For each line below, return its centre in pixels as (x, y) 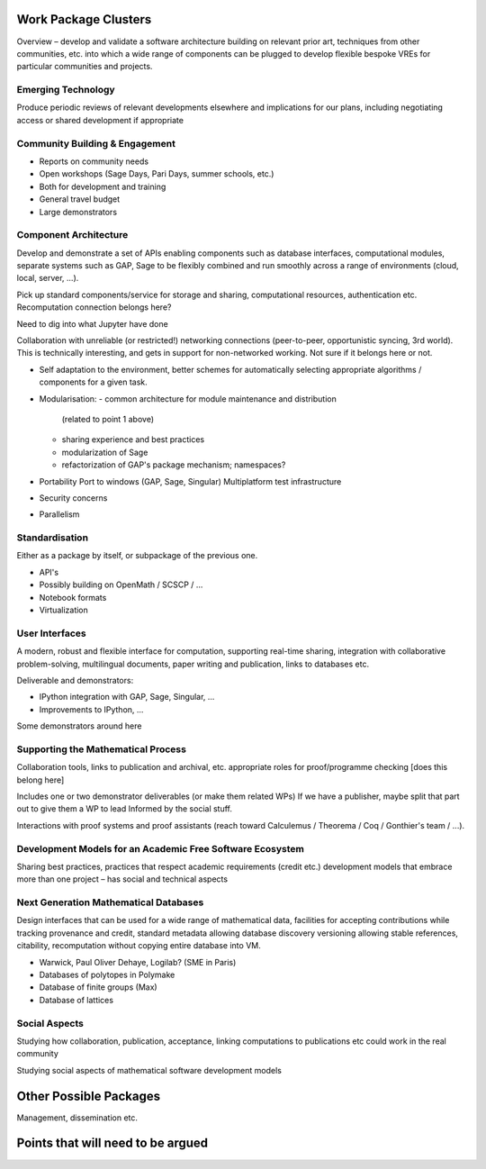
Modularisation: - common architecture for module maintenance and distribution (188, 399)
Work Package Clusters (84, 19)
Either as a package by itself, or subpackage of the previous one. (137, 556)
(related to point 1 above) (108, 419)
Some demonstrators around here (79, 726)
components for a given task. (93, 382)
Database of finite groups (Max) (98, 987)
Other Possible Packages (89, 1096)
